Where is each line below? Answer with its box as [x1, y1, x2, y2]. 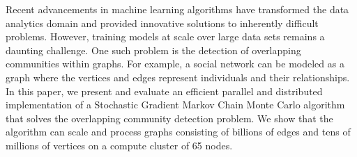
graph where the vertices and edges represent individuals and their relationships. [6, 69, 350, 84]
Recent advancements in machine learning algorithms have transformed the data [6, 2, 349, 16]
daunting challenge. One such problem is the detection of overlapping [6, 42, 301, 57]
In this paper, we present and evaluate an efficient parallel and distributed [6, 83, 323, 98]
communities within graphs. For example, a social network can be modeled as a [6, 56, 344, 71]
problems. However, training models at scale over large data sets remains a [6, 29, 325, 44]
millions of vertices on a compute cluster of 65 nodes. [6, 138, 233, 152]
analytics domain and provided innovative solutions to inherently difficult [6, 15, 319, 30]
